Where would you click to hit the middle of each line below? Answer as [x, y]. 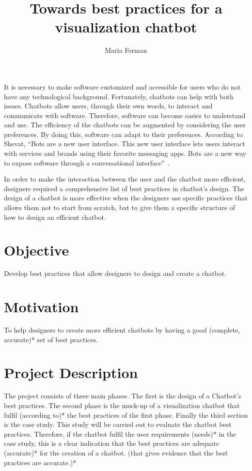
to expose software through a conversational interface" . [87, 162]
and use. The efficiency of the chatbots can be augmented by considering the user [125, 125]
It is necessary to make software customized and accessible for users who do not [122, 86]
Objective [37, 250]
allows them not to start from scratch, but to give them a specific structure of [119, 207]
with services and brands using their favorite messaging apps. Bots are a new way [125, 153]
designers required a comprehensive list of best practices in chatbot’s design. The [124, 188]
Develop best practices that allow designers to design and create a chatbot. [115, 273]
